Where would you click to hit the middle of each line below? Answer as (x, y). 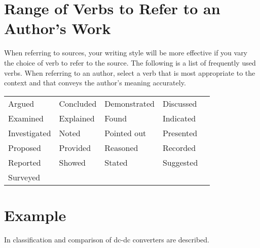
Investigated (30, 133)
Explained (77, 118)
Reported (25, 162)
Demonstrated (129, 103)
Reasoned (121, 147)
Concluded (78, 103)
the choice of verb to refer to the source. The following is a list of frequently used (130, 62)
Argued (21, 103)
